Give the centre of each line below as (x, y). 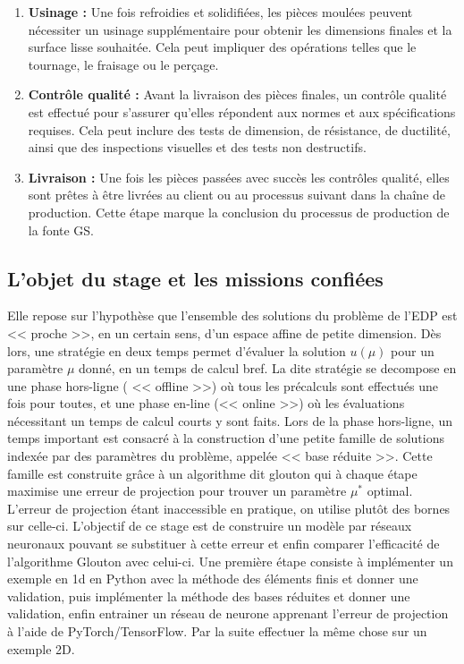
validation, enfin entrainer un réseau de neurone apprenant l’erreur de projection (228, 613)
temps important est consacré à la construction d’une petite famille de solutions (226, 438)
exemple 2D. (41, 648)
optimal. (390, 491)
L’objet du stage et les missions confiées (195, 278)
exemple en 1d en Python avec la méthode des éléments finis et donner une (213, 579)
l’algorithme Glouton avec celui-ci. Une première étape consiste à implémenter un (230, 561)
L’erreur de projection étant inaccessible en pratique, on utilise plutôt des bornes (229, 508)
